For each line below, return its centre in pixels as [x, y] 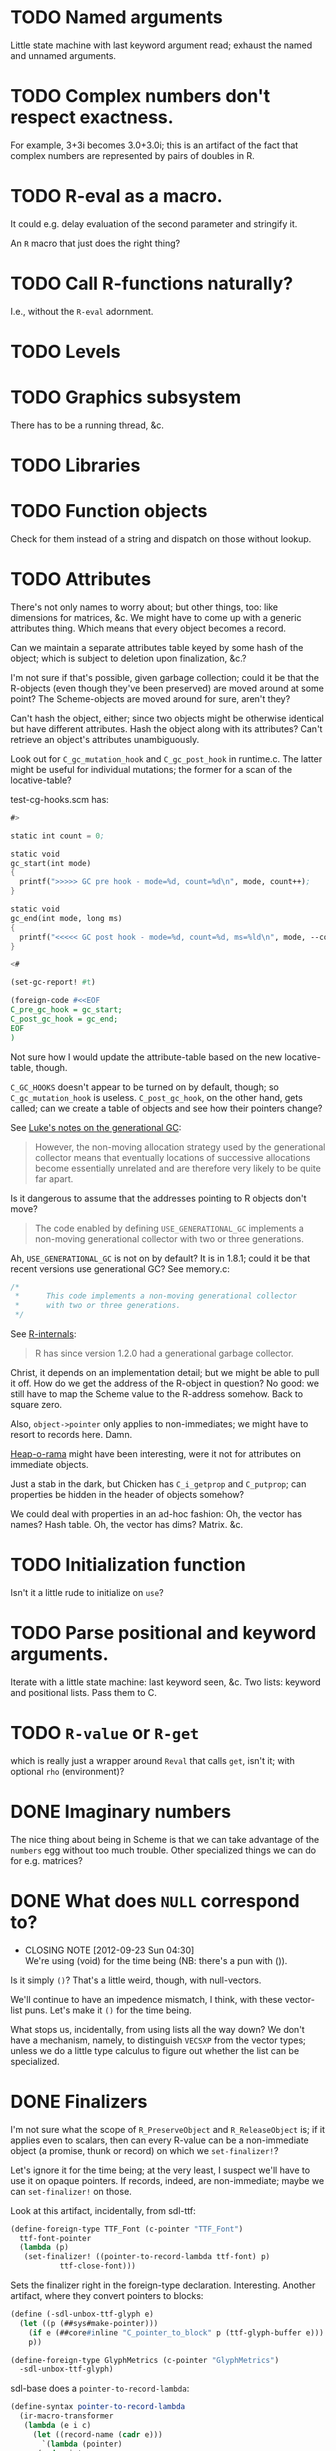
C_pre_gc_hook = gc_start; [66, 1010]
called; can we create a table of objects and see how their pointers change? [166, 1108]
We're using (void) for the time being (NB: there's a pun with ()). [156, 1960]
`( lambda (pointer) [82, 2444]
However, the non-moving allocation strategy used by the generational [180, 1147]
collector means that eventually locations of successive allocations [172, 1157]
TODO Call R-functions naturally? [151, 283]
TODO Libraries [75, 465]
